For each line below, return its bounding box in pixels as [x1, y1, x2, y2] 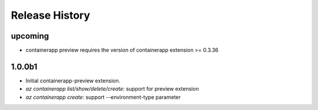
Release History [11, 9, 91, 22]
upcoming [11, 31, 49, 41]
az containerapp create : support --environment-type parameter [25, 94, 181, 101]
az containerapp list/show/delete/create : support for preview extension [25, 85, 200, 92]
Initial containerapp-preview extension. [25, 77, 121, 84]
